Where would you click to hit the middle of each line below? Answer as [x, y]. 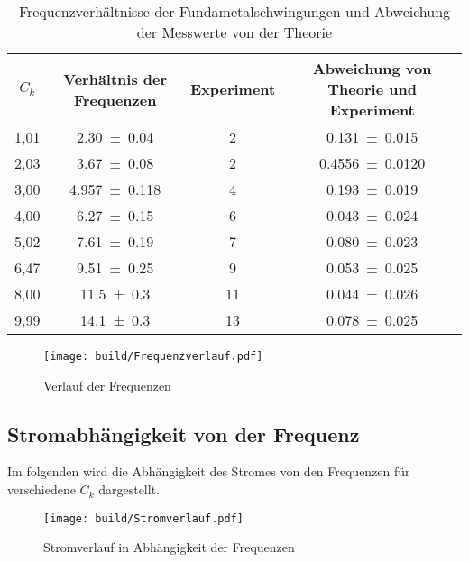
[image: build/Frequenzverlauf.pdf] [153, 356]
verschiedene [41, 489]
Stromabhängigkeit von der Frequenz [184, 433]
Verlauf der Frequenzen [107, 385]
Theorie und [372, 89]
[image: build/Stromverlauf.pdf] [143, 518]
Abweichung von [372, 68]
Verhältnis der [115, 78]
